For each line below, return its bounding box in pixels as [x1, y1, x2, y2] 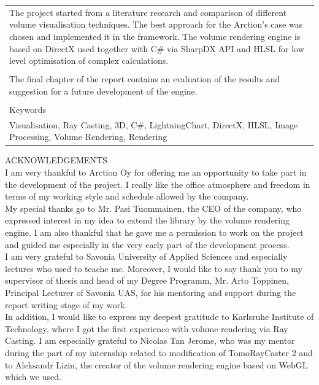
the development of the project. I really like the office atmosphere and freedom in [5, 177, 310, 190]
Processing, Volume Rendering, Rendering [9, 130, 167, 143]
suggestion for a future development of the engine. [9, 84, 198, 97]
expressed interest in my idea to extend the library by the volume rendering [5, 214, 290, 227]
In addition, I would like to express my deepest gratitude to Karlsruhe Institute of [5, 310, 314, 323]
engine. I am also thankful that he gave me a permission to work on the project [5, 226, 304, 238]
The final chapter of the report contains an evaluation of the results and [9, 72, 280, 85]
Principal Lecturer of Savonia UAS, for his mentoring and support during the [5, 286, 296, 298]
